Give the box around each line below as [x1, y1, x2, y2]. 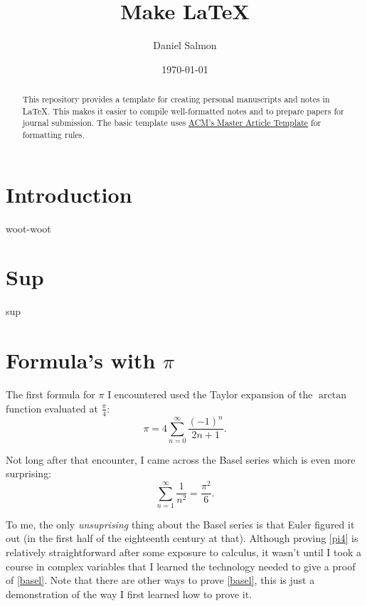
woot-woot [6, 220, 51, 235]
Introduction [6, 179, 132, 208]
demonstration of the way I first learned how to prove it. [6, 586, 252, 601]
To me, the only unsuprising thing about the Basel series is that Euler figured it [6, 516, 355, 531]
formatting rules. [22, 129, 85, 141]
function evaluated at [6, 400, 98, 415]
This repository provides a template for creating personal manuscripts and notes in [22, 93, 330, 105]
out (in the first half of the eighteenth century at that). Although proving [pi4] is [6, 531, 358, 546]
